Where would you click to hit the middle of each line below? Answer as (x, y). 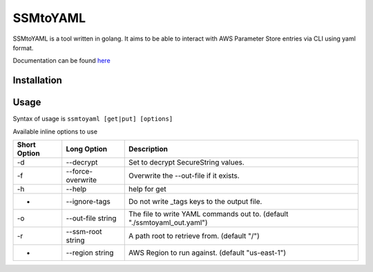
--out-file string (91, 218)
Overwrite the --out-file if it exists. (184, 176)
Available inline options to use (55, 132)
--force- (79, 171)
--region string (90, 253)
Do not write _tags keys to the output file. (195, 202)
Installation (37, 80)
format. (23, 48)
